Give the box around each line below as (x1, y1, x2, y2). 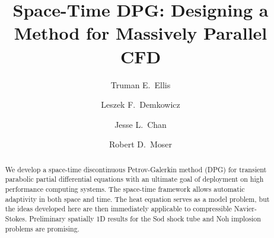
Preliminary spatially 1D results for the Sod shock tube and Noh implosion (29, 213, 261, 223)
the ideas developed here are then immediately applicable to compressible (5, 204, 232, 214)
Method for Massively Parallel (14, 21, 267, 45)
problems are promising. (5, 223, 79, 233)
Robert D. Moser (109, 138, 172, 150)
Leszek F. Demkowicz (101, 98, 180, 111)
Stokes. (5, 213, 27, 223)
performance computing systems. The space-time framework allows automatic (5, 184, 245, 194)
